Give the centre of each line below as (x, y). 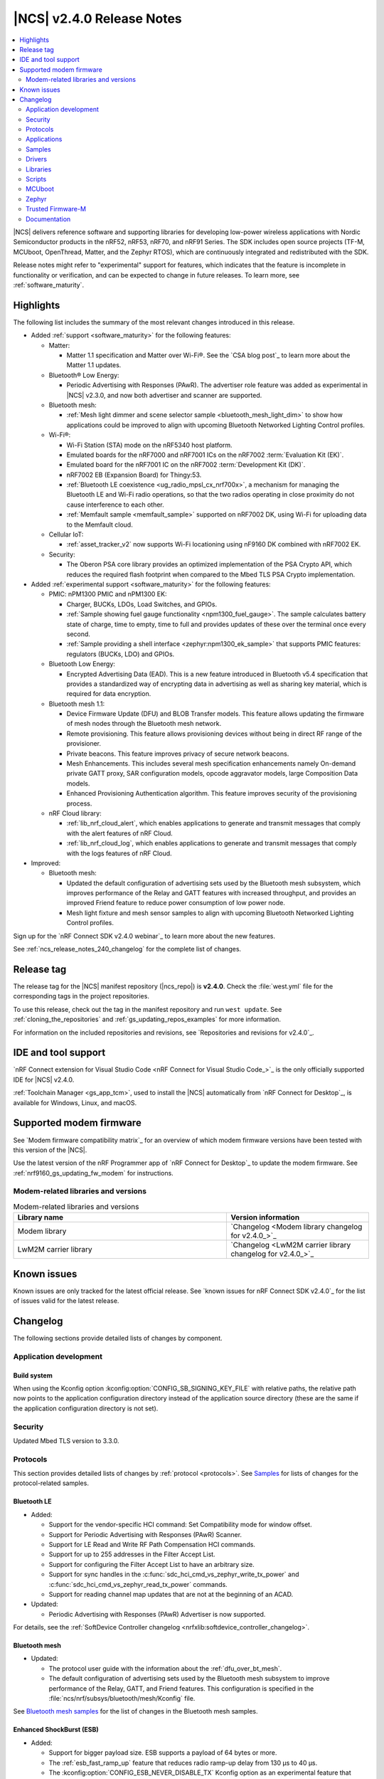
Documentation (48, 219)
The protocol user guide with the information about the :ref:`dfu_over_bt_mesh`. (165, 1668)
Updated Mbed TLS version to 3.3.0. (66, 1440)
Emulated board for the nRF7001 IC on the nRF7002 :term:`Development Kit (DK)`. (186, 465)
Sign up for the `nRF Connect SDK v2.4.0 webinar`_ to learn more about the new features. (144, 936)
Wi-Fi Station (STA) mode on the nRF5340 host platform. (149, 445)
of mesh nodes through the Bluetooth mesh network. (144, 724)
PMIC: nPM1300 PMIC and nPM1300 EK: (108, 594)
